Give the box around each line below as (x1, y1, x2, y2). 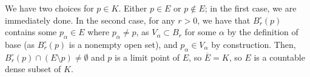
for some (184, 25, 217, 38)
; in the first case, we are (204, 2, 297, 14)
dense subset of (5, 62, 61, 75)
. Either (118, 2, 147, 14)
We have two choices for (5, 2, 94, 14)
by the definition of (227, 25, 298, 38)
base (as (5, 38, 35, 50)
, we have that (197, 13, 251, 26)
